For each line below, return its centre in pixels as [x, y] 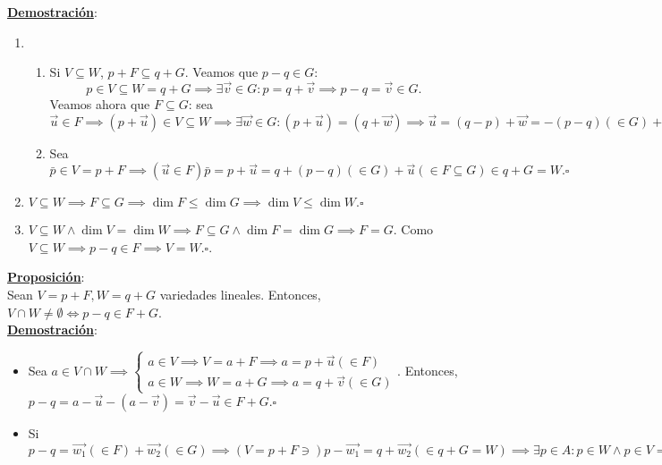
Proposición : [46, 277]
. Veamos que [221, 72]
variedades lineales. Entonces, [240, 294]
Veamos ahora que [100, 104]
